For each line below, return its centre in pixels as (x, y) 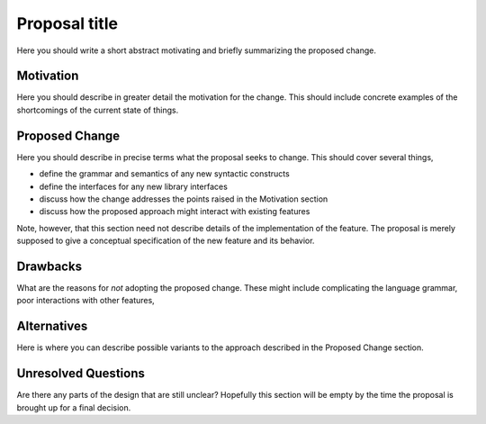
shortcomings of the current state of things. (98, 110)
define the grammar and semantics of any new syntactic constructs (164, 174)
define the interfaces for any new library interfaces (134, 186)
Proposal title (67, 23)
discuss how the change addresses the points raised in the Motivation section (184, 199)
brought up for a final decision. (74, 407)
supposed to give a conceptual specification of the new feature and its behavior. (166, 241)
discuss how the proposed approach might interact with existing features (175, 212)
